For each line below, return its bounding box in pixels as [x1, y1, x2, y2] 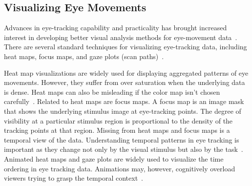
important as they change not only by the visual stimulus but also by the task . [4, 144, 243, 154]
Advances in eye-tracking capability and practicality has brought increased [4, 22, 227, 33]
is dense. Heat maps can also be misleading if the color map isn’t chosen [4, 86, 220, 97]
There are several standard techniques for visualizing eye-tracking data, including [4, 41, 247, 52]
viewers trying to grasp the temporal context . [4, 173, 143, 183]
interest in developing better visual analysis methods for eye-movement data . [4, 32, 237, 42]
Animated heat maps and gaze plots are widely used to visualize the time [4, 153, 224, 164]
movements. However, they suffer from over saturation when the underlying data [4, 77, 245, 87]
